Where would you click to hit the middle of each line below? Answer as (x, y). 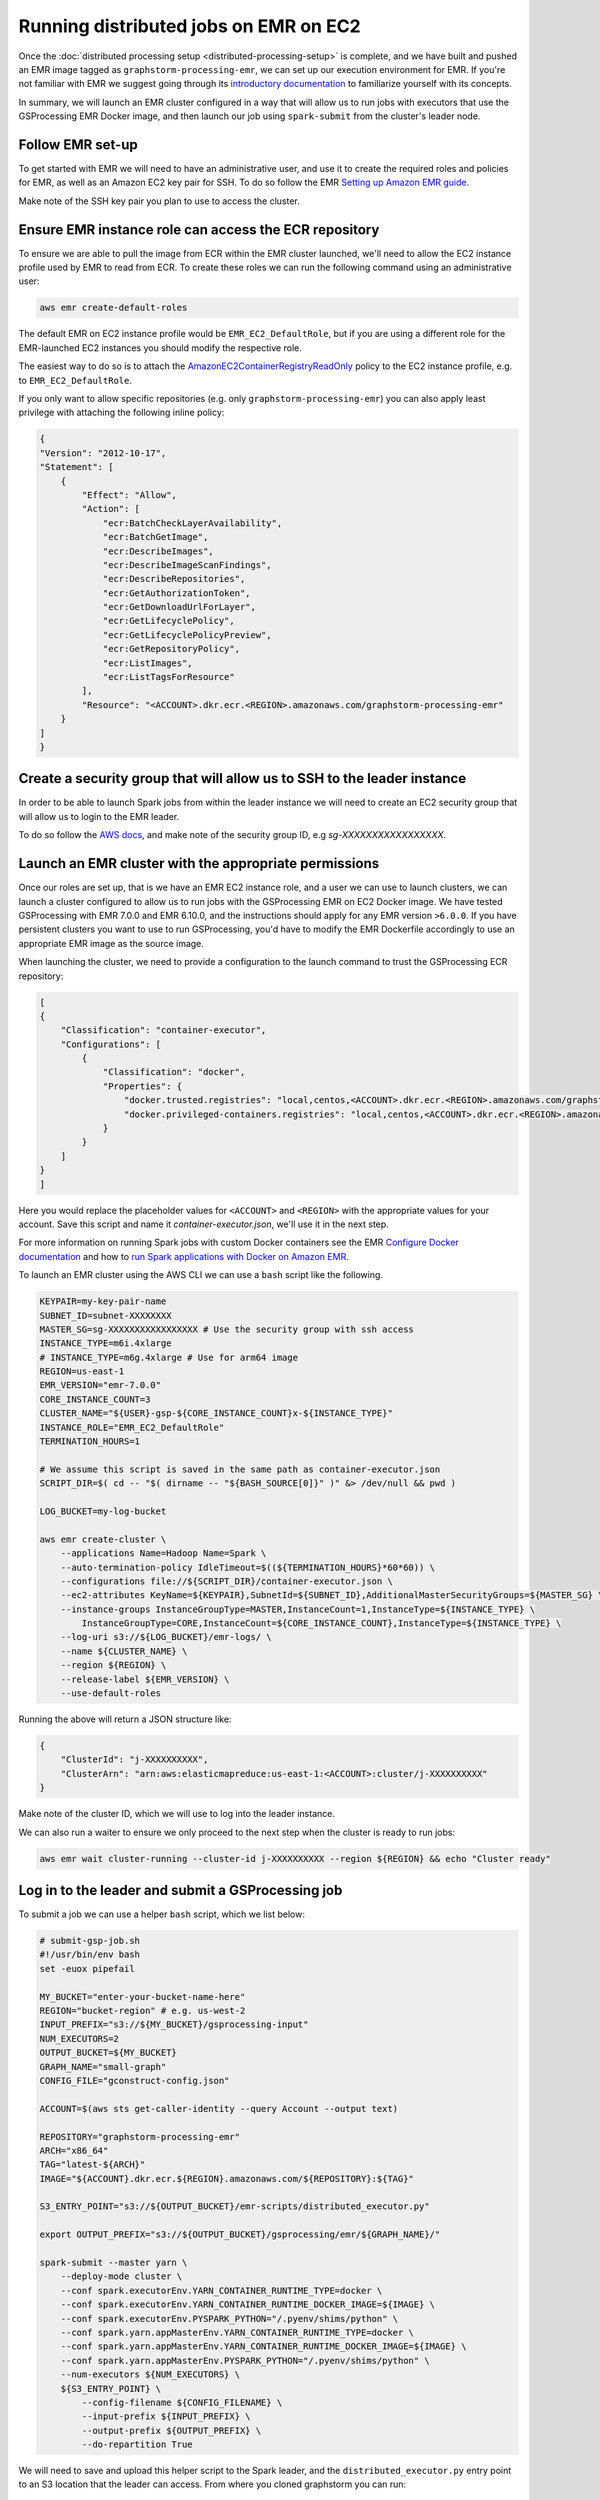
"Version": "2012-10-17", (103, 453)
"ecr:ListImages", (148, 663)
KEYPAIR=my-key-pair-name (103, 1301)
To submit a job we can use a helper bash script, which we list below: (161, 1914)
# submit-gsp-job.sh (89, 1941)
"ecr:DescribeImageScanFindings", (187, 564)
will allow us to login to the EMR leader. (99, 816)
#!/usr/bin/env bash (89, 1954)
